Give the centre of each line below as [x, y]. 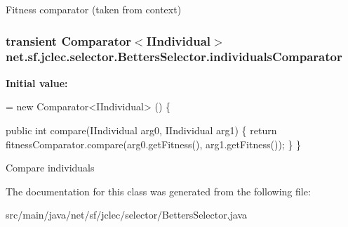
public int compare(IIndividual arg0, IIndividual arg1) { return [141, 130]
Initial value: [37, 83]
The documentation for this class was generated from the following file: [158, 191]
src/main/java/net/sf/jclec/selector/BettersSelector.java [127, 215]
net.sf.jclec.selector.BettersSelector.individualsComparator [174, 57]
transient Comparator [69, 40]
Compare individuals [50, 168]
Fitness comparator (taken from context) [94, 9]
